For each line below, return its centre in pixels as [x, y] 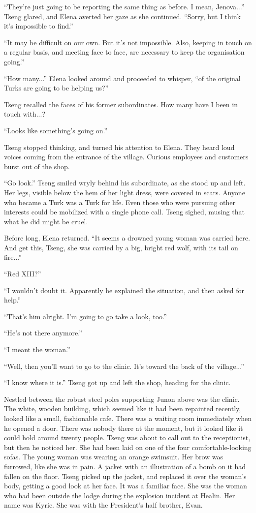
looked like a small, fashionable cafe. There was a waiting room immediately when [128, 418]
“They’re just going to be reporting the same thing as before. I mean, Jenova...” [124, 6]
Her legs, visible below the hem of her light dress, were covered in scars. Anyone [125, 192]
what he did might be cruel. [46, 221]
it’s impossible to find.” [39, 26]
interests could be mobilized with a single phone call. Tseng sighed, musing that [124, 212]
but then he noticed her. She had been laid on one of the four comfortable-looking [128, 447]
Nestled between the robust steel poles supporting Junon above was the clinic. [122, 399]
